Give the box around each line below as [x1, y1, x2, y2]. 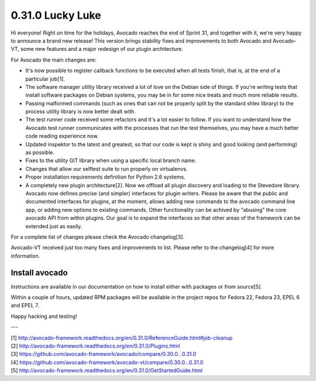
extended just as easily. [25, 222, 83, 229]
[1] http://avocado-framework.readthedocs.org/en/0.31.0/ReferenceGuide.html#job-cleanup [11, 334, 233, 341]
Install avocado [11, 267, 68, 277]
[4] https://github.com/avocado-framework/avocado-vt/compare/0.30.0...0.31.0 [11, 359, 204, 366]
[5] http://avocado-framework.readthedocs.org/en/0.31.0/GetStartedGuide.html [11, 367, 203, 374]
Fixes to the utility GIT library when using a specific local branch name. [25, 157, 197, 164]
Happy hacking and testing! [11, 313, 77, 320]
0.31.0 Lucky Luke [11, 9, 102, 22]
